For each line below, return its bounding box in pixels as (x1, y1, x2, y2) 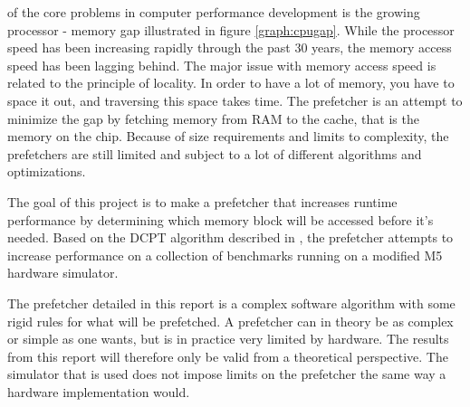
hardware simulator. (7, 263, 119, 282)
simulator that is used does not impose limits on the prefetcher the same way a (7, 364, 446, 383)
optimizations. (7, 162, 86, 181)
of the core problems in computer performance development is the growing (7, 3, 420, 21)
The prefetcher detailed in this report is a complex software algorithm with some (7, 293, 456, 312)
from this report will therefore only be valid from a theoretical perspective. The (7, 346, 448, 365)
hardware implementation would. (7, 382, 190, 401)
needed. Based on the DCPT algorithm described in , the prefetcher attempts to (7, 228, 454, 247)
